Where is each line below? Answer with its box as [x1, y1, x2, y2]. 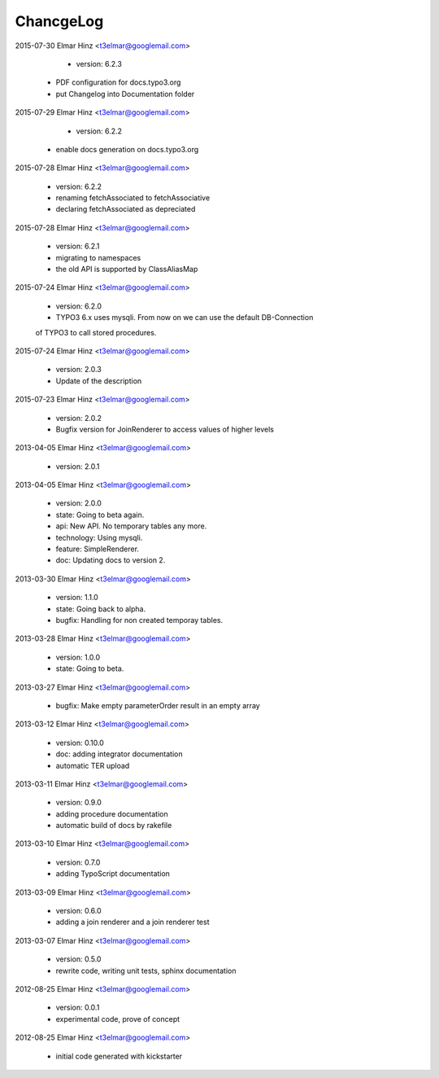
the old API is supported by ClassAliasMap [55, 265, 198, 274]
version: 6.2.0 [55, 301, 102, 311]
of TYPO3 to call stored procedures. [35, 327, 157, 337]
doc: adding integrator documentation [55, 749, 183, 759]
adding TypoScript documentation [55, 869, 171, 879]
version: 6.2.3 [76, 59, 122, 68]
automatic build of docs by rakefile [55, 821, 172, 830]
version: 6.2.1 [55, 241, 100, 252]
